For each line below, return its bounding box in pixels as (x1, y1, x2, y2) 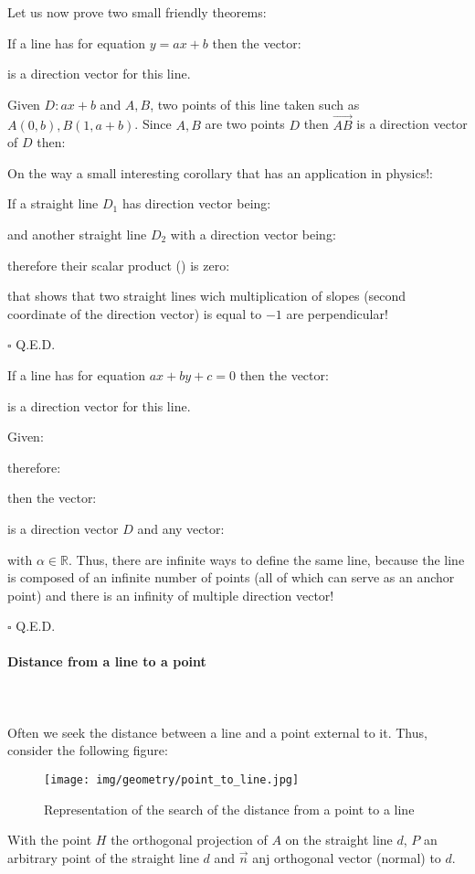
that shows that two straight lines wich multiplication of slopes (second (7, 286, 406, 305)
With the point (7, 830, 92, 849)
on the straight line (285, 830, 393, 849)
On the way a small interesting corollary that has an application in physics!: (7, 163, 434, 182)
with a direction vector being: (170, 224, 336, 243)
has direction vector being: (121, 194, 271, 213)
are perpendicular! (286, 304, 388, 323)
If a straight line (7, 194, 99, 213)
